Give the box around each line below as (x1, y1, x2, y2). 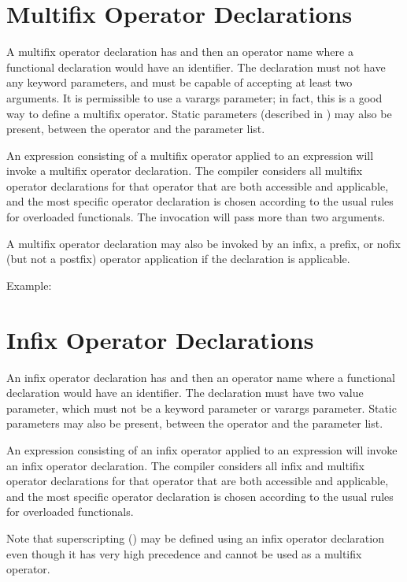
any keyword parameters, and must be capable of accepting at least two (6, 74, 353, 91)
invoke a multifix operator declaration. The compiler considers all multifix (6, 162, 363, 179)
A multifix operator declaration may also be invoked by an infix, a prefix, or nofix (6, 235, 401, 251)
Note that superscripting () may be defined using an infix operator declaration (6, 529, 384, 546)
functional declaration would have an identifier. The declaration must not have (6, 58, 386, 75)
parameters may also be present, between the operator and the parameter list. (6, 415, 383, 432)
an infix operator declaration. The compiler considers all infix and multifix (6, 457, 365, 473)
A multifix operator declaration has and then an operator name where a (6, 43, 353, 60)
